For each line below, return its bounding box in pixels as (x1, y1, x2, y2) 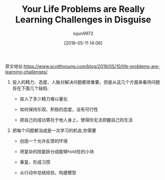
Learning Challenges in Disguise (15, 14, 151, 25)
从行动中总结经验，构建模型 (19, 170, 77, 176)
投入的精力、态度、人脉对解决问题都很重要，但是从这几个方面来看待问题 (12, 79, 160, 85)
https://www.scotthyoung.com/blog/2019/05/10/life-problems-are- (24, 63, 160, 69)
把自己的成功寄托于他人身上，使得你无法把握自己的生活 (19, 117, 133, 122)
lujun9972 (73, 30, 94, 36)
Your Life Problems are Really (21, 3, 145, 15)
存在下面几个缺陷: (12, 85, 49, 91)
